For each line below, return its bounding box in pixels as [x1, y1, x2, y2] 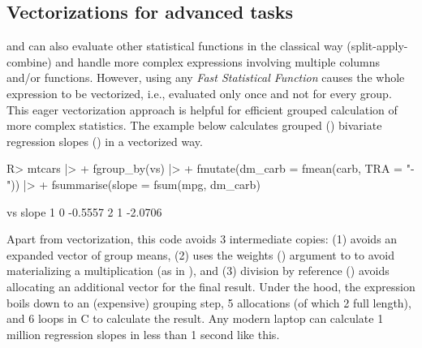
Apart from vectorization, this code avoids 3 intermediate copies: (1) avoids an [6, 230, 398, 247]
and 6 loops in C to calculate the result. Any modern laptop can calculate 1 [6, 310, 384, 327]
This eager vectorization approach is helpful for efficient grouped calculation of [6, 101, 398, 118]
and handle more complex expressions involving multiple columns [55, 53, 381, 70]
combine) [6, 53, 52, 70]
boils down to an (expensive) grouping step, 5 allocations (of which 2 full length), [6, 294, 411, 311]
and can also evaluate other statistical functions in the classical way [6, 37, 343, 54]
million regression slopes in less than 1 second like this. [6, 325, 280, 342]
